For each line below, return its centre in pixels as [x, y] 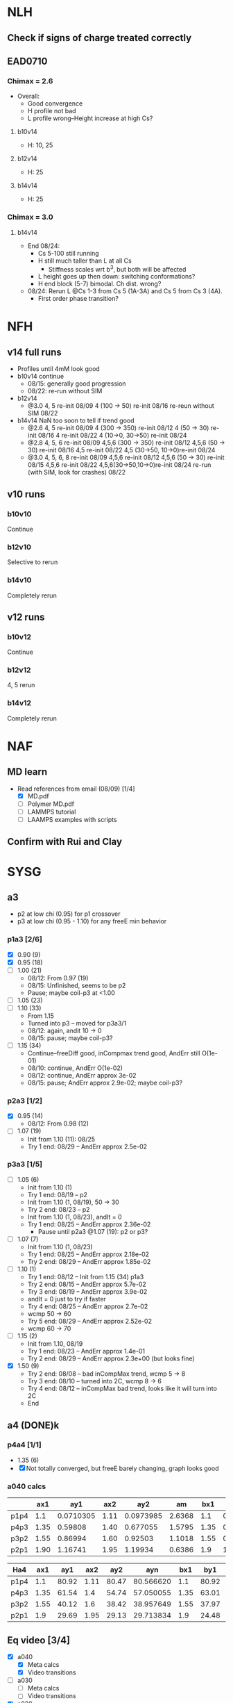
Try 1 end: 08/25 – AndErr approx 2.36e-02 [89, 1224]
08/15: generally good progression [77, 384]
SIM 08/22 [43, 413]
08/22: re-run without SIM [65, 391]
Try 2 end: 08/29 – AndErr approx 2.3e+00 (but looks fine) [111, 1358]
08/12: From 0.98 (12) [58, 1124]
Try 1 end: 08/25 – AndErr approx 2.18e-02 [88, 1254]
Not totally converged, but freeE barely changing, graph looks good [122, 1468]
